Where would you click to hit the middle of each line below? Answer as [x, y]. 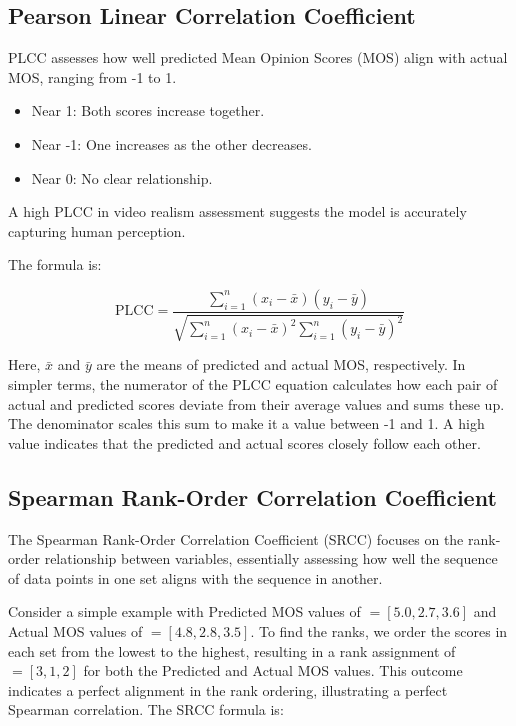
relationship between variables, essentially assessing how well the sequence [271, 558]
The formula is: [55, 264]
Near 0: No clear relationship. [122, 177]
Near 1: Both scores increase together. [148, 110]
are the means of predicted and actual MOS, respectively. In [281, 364]
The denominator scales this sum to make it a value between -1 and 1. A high [246, 423]
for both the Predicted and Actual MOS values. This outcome [273, 670]
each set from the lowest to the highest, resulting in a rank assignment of [232, 650]
